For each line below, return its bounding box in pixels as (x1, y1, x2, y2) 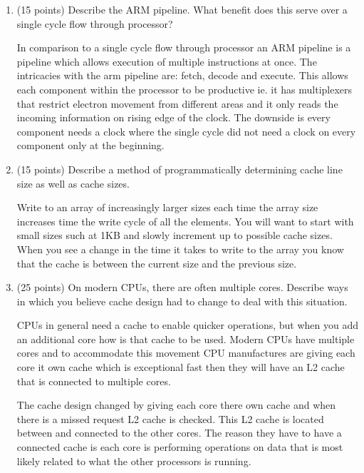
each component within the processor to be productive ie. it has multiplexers (16, 81, 353, 96)
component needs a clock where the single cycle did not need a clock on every (16, 123, 356, 138)
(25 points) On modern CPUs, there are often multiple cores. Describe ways (16, 280, 348, 295)
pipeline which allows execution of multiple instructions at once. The (16, 54, 317, 68)
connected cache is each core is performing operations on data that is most (16, 439, 343, 454)
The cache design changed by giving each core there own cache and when (16, 397, 336, 412)
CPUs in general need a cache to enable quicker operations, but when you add (16, 317, 358, 332)
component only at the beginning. (16, 138, 165, 153)
